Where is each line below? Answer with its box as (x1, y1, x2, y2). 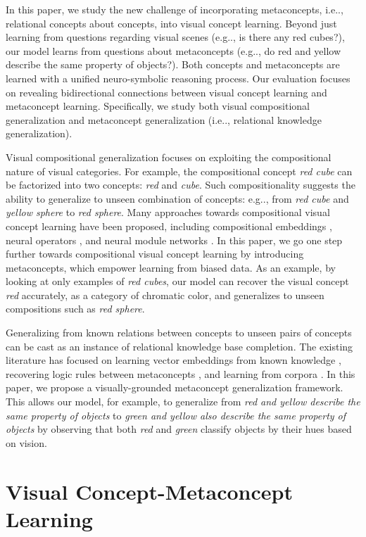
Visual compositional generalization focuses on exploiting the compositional (6, 149, 332, 164)
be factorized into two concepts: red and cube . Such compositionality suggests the (6, 177, 355, 192)
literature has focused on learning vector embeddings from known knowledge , (6, 353, 341, 367)
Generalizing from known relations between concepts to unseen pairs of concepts (6, 325, 352, 340)
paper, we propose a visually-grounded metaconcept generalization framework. (6, 380, 343, 395)
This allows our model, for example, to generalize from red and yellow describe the (6, 394, 360, 409)
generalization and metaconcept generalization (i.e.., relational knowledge (6, 112, 322, 127)
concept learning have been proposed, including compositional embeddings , (6, 218, 332, 233)
